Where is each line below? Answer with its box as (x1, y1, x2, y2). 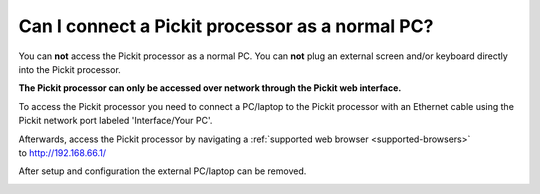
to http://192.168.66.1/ (18, 146, 107, 159)
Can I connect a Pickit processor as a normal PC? (18, 15, 434, 37)
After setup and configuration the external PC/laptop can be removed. (18, 165, 307, 177)
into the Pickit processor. (18, 63, 122, 75)
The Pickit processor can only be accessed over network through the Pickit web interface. (18, 82, 402, 94)
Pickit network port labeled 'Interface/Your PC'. (18, 115, 213, 127)
